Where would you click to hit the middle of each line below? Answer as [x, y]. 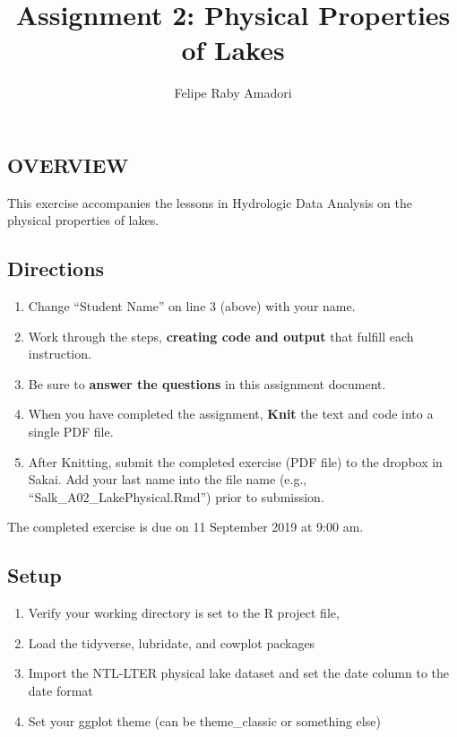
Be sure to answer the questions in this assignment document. [207, 383]
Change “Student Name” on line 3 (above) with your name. [192, 306]
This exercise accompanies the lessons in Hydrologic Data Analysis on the [210, 202]
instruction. [60, 354]
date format [60, 691]
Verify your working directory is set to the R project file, [184, 613]
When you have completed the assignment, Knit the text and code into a [231, 414]
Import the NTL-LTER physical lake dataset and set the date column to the [239, 673]
